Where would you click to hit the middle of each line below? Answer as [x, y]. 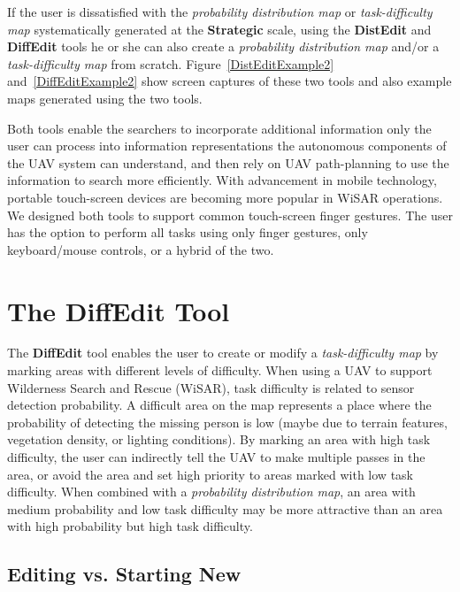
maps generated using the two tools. [105, 98]
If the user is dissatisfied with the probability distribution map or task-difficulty [220, 12]
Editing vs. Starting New [124, 574]
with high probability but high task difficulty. [130, 526]
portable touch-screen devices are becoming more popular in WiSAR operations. [225, 197]
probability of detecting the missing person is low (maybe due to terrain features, [227, 422]
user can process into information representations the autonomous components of [227, 146]
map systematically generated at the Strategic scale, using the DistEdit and [219, 29]
